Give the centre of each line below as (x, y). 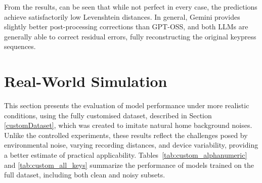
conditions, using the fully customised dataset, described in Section (108, 115)
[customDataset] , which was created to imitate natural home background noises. (128, 125)
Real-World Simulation (86, 81)
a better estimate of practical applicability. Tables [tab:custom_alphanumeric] (126, 155)
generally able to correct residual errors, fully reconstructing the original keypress (130, 36)
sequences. (20, 46)
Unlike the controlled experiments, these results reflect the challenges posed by (126, 135)
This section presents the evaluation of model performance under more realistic (127, 105)
